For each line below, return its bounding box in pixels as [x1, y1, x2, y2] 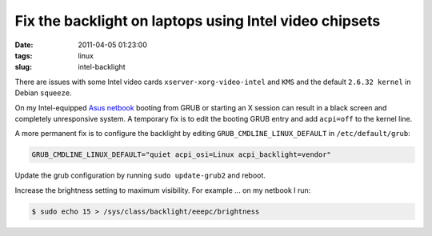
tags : [14, 50, 33, 60]
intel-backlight [78, 62, 126, 72]
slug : [14, 62, 32, 72]
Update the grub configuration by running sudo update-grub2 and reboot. [14, 170, 266, 180]
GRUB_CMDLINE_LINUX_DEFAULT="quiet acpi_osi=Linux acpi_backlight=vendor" [31, 150, 332, 159]
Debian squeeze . [14, 88, 72, 98]
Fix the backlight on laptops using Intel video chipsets [14, 12, 381, 30]
